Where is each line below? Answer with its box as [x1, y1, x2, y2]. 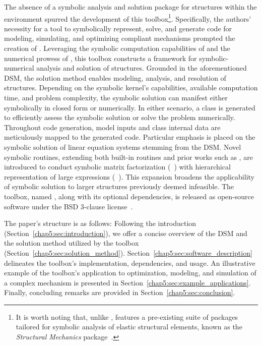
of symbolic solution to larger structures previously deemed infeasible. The [4, 181, 234, 192]
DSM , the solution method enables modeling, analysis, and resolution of [4, 72, 226, 83]
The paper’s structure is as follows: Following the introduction [4, 218, 196, 228]
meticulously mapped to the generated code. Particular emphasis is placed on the [4, 132, 255, 142]
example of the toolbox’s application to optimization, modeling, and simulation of [4, 267, 256, 278]
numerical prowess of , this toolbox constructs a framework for [4, 52, 197, 63]
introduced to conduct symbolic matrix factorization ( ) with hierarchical [4, 161, 231, 172]
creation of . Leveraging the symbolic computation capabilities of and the [4, 43, 230, 53]
